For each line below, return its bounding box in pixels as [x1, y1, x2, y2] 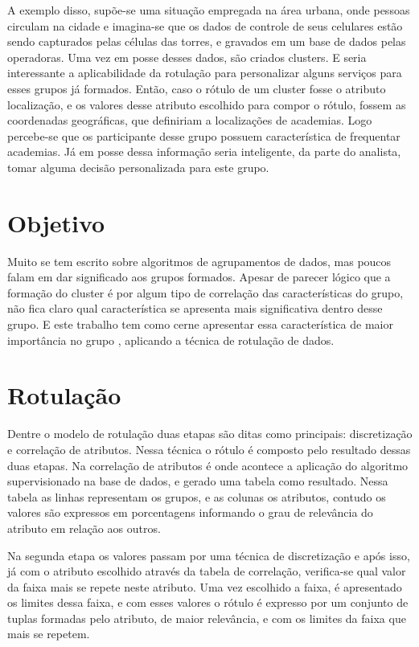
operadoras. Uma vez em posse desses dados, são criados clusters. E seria [7, 48, 367, 65]
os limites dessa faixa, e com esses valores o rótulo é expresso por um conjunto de [7, 594, 409, 611]
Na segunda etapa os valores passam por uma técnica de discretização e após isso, [7, 547, 410, 563]
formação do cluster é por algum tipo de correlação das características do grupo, [7, 284, 404, 301]
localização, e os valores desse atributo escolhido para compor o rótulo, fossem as [7, 96, 406, 113]
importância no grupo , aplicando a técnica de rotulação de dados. [7, 331, 335, 348]
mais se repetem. [7, 625, 90, 642]
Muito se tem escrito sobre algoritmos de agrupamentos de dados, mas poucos [7, 252, 392, 269]
